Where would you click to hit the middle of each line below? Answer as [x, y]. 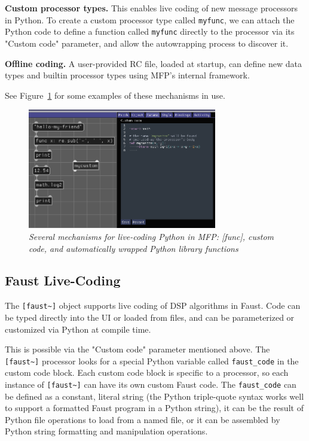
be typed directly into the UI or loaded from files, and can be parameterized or [150, 317]
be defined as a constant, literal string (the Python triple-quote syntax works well [154, 396]
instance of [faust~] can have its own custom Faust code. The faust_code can [151, 384]
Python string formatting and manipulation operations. [106, 431]
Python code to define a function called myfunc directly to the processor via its [150, 31]
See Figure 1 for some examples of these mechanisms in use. [115, 95]
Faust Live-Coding [63, 280]
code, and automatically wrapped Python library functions [134, 248]
